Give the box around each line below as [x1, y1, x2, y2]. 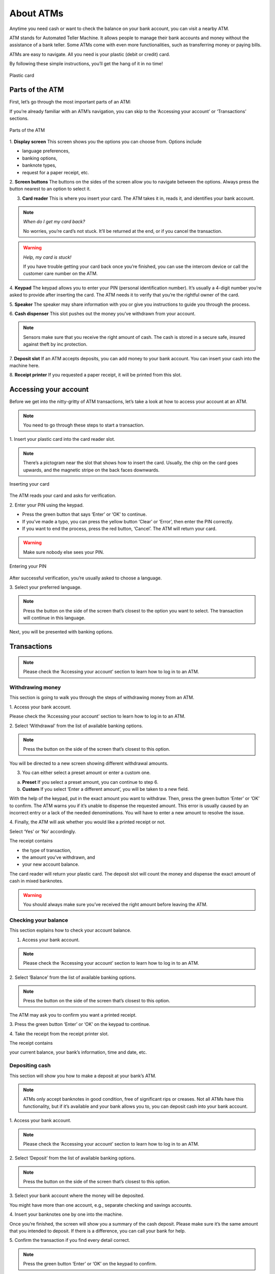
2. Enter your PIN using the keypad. [9, 502, 84, 508]
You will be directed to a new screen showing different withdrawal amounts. [9, 760, 169, 766]
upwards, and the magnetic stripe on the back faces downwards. [23, 467, 160, 473]
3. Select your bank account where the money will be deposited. [9, 1192, 145, 1199]
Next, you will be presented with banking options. [9, 629, 114, 635]
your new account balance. [22, 861, 79, 867]
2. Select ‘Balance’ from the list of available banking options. [9, 974, 136, 980]
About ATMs [9, 8, 64, 19]
